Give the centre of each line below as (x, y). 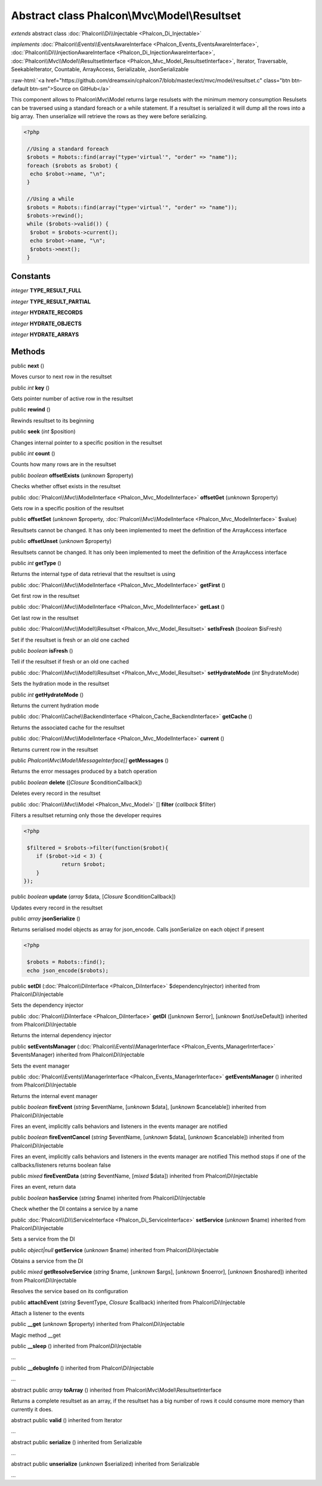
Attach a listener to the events (48, 1314)
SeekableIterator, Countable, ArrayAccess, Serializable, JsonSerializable (100, 69)
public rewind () (31, 409)
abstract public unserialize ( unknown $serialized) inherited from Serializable (105, 1464)
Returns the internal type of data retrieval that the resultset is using (93, 574)
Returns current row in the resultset (55, 750)
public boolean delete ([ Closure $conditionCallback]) (77, 782)
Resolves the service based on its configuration (69, 1291)
